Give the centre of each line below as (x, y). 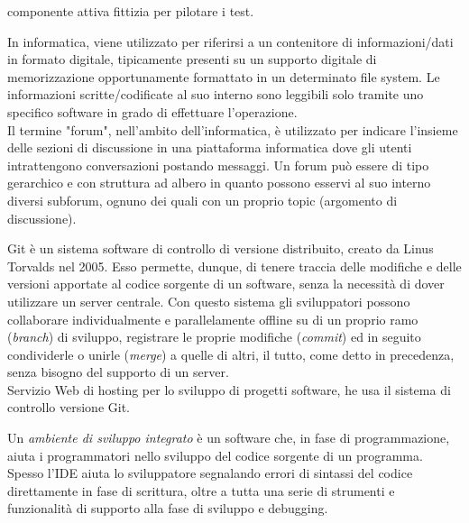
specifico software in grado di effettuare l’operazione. (152, 111)
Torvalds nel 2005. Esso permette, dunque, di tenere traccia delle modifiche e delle (234, 266)
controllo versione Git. (69, 407)
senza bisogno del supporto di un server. (118, 372)
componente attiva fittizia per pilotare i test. (131, 11)
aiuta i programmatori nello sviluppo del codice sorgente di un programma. (215, 455)
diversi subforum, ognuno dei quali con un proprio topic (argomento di (202, 200)
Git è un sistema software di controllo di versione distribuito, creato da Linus (221, 248)
